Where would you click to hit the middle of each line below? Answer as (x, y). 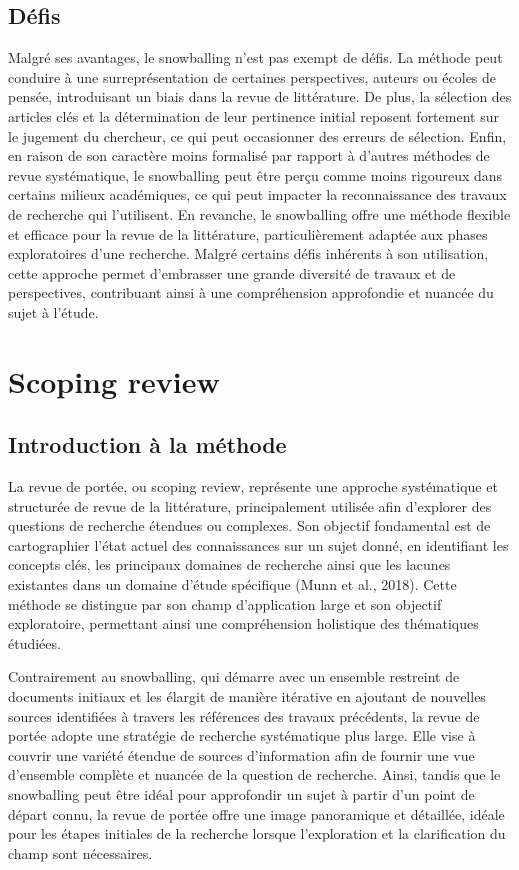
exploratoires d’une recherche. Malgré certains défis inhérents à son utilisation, (248, 253)
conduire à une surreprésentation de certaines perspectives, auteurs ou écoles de (252, 76)
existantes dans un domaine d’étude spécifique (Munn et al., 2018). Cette (232, 584)
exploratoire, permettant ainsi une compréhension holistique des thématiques (243, 623)
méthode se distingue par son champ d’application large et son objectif (225, 603)
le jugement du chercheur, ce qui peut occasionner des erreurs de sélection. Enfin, (257, 135)
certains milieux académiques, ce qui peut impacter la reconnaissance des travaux (257, 194)
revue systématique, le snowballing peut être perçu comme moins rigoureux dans (255, 174)
